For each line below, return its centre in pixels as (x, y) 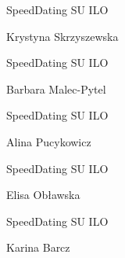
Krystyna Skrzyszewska (62, 36)
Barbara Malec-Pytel (56, 88)
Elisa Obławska (43, 195)
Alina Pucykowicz (49, 141)
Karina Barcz (38, 247)
